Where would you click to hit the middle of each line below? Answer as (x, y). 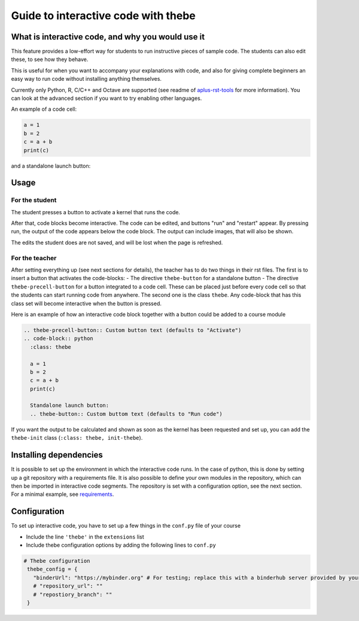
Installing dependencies (57, 455)
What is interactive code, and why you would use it (108, 37)
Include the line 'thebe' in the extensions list (85, 537)
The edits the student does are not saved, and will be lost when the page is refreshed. (117, 242)
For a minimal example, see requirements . (63, 494)
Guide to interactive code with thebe (103, 16)
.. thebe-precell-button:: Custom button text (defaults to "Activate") (133, 330)
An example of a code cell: (44, 109)
